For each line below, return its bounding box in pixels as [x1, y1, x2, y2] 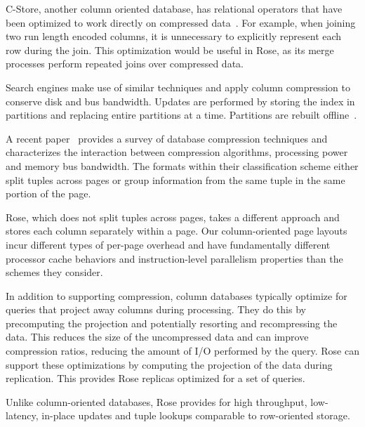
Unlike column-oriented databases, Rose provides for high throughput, [6, 394, 307, 409]
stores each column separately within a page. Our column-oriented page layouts [6, 223, 347, 238]
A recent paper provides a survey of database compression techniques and [6, 131, 328, 145]
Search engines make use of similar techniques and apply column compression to [6, 79, 350, 94]
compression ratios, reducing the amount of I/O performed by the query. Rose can [6, 343, 359, 358]
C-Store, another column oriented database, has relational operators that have [6, 1, 343, 15]
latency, [6, 408, 39, 423]
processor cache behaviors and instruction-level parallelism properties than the [6, 251, 343, 265]
